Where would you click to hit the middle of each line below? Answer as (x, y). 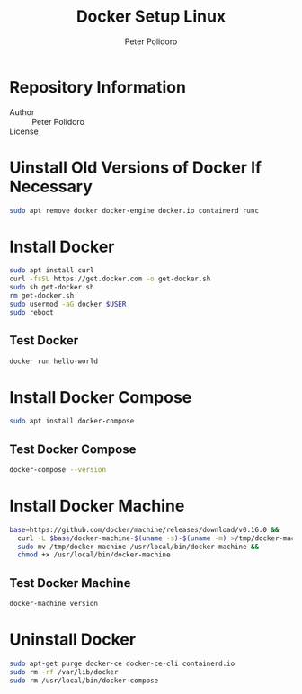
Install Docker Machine (97, 506)
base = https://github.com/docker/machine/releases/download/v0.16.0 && (144, 529)
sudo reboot (31, 312)
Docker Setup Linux (151, 17)
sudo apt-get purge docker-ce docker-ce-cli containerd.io (122, 663)
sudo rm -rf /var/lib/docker (64, 672)
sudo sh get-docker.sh (52, 288)
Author (22, 112)
